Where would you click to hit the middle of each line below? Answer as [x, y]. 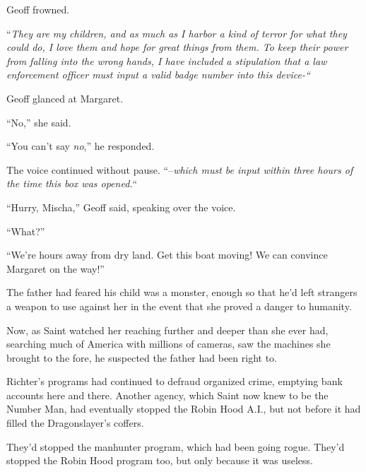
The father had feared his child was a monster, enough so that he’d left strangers [182, 292]
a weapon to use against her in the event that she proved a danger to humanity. [179, 306]
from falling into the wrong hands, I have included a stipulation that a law [167, 60]
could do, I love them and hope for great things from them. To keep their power [177, 47]
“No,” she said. [39, 122]
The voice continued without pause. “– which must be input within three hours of [180, 169]
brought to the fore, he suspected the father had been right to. [142, 357]
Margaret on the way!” [55, 268]
